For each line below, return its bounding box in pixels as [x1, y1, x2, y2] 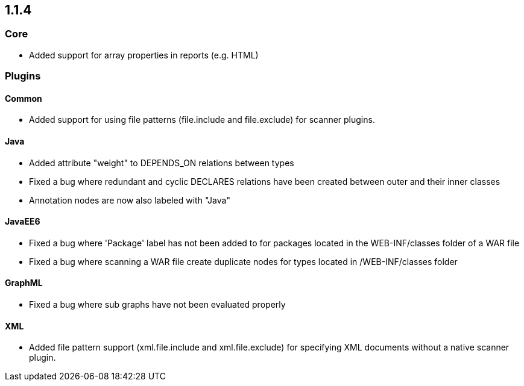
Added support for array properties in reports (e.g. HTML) [29, 49, 259, 60]
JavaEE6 [5, 216, 40, 227]
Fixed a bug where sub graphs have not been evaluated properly [29, 299, 286, 310]
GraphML [5, 278, 43, 288]
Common [5, 93, 42, 104]
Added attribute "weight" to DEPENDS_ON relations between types [29, 157, 294, 168]
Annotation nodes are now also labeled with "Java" [29, 195, 230, 205]
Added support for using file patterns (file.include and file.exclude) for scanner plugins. [29, 114, 375, 125]
